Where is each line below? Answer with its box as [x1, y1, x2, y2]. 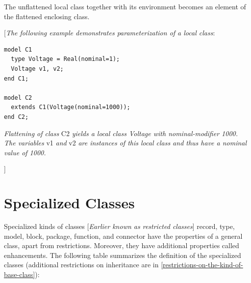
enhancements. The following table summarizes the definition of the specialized [4, 250, 241, 260]
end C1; [4, 75, 29, 82]
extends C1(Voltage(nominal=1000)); [11, 104, 130, 111]
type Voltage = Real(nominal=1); [11, 56, 120, 63]
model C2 [4, 94, 32, 101]
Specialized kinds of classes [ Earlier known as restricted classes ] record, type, [4, 221, 235, 231]
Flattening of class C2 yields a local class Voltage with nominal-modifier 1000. [4, 128, 238, 138]
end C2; [4, 113, 29, 120]
